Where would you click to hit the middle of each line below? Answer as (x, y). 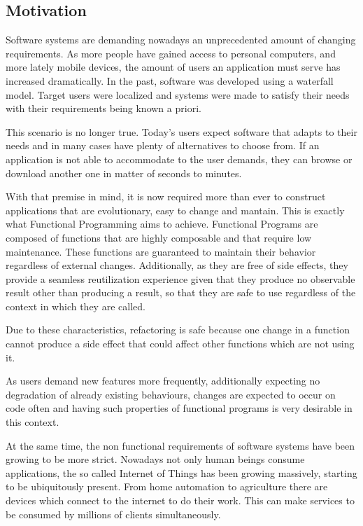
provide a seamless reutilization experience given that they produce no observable (180, 278)
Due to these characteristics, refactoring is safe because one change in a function (178, 330)
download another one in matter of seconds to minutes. (124, 173)
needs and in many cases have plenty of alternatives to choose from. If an (163, 145)
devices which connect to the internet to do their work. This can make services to (180, 500)
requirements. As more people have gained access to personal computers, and (171, 53)
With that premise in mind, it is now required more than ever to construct (166, 196)
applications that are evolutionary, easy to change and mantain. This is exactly (175, 210)
